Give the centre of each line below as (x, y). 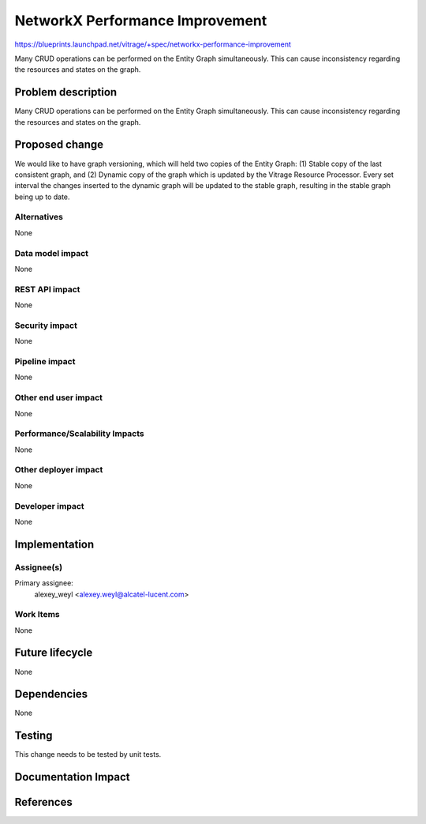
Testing (34, 736)
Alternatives (39, 217)
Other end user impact (58, 397)
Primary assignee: (44, 583)
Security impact (46, 325)
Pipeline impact (45, 362)
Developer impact (49, 506)
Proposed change (59, 145)
